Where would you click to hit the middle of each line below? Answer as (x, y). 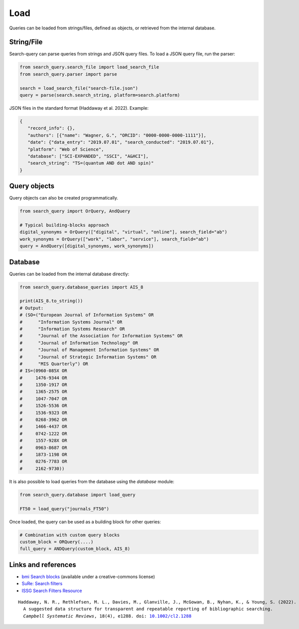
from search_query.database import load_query (77, 495)
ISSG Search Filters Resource (52, 591)
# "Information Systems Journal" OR (71, 322)
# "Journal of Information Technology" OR (79, 343)
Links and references (43, 564)
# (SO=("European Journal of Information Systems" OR (87, 315)
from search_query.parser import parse (68, 74)
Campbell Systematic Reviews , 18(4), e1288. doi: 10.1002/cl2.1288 (107, 616)
